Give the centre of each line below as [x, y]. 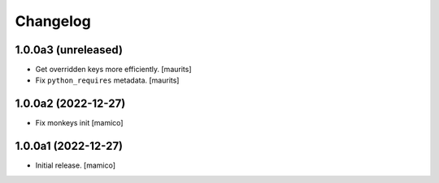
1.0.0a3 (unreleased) [69, 50]
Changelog [53, 21]
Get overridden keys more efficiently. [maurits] [113, 70]
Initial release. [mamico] [76, 165]
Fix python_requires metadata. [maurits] [107, 80]
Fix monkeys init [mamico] [79, 123]
